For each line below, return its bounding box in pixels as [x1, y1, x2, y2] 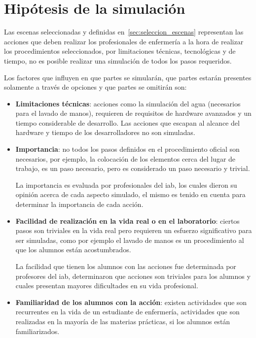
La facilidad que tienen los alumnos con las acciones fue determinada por [15, 261, 236, 271]
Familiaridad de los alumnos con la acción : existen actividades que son [15, 297, 247, 307]
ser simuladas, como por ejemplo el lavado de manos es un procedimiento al [15, 235, 244, 245]
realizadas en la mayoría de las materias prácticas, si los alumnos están [15, 316, 230, 326]
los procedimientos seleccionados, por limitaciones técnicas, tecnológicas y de [4, 46, 236, 56]
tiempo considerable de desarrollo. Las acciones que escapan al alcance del [15, 117, 240, 128]
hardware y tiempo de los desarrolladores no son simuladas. [15, 127, 195, 137]
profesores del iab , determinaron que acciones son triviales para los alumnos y [15, 270, 251, 281]
